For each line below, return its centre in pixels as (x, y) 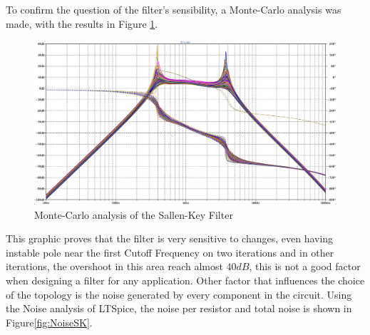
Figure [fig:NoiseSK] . (49, 322)
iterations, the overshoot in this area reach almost (114, 266)
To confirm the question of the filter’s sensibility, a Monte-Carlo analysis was (174, 9)
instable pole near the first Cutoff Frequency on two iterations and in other (170, 252)
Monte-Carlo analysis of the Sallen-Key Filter (134, 214)
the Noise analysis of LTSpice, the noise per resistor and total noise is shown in (179, 308)
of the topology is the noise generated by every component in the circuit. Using (179, 294)
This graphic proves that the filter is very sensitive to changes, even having (170, 238)
